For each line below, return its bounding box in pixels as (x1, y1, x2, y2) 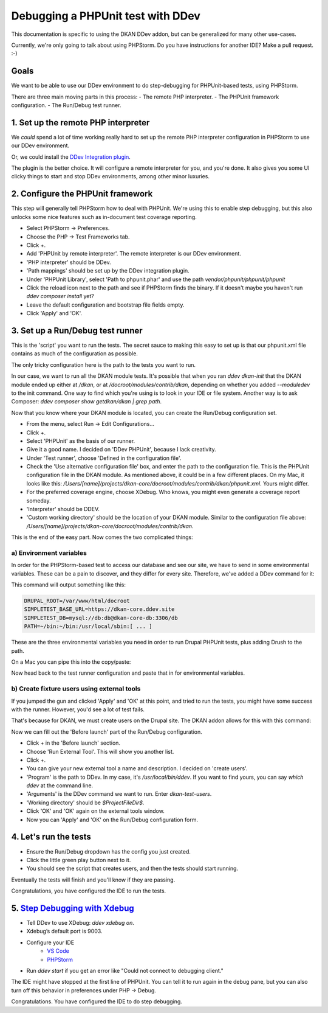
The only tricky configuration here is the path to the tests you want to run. (11, 361, 196, 368)
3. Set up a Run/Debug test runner (11, 325, 143, 336)
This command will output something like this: (11, 581, 126, 588)
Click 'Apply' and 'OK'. (26, 310, 83, 317)
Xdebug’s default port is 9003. (26, 928, 103, 935)
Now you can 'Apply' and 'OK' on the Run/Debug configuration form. (26, 816, 199, 823)
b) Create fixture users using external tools (11, 684, 141, 693)
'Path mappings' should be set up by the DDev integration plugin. (26, 267, 190, 274)
